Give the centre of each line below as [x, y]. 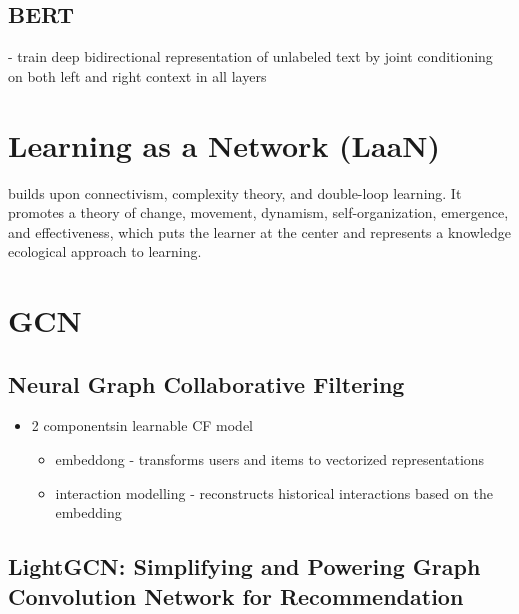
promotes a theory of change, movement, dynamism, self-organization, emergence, [258, 212]
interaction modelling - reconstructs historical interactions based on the [274, 492]
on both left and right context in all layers [137, 75]
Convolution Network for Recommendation [236, 595]
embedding [88, 512]
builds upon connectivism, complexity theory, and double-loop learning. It [235, 192]
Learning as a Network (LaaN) [224, 144]
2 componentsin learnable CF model [142, 425]
